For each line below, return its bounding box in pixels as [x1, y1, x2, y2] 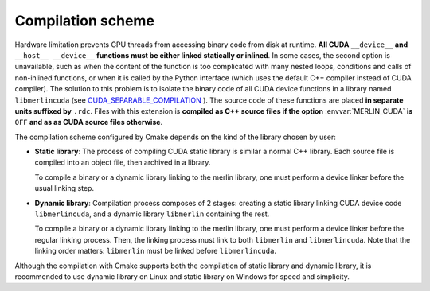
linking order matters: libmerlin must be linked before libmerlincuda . [34, 246, 276, 256]
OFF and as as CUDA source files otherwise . [14, 118, 163, 127]
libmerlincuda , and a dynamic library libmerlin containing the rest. [34, 209, 270, 219]
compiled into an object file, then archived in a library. [34, 157, 211, 167]
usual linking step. [34, 184, 95, 193]
